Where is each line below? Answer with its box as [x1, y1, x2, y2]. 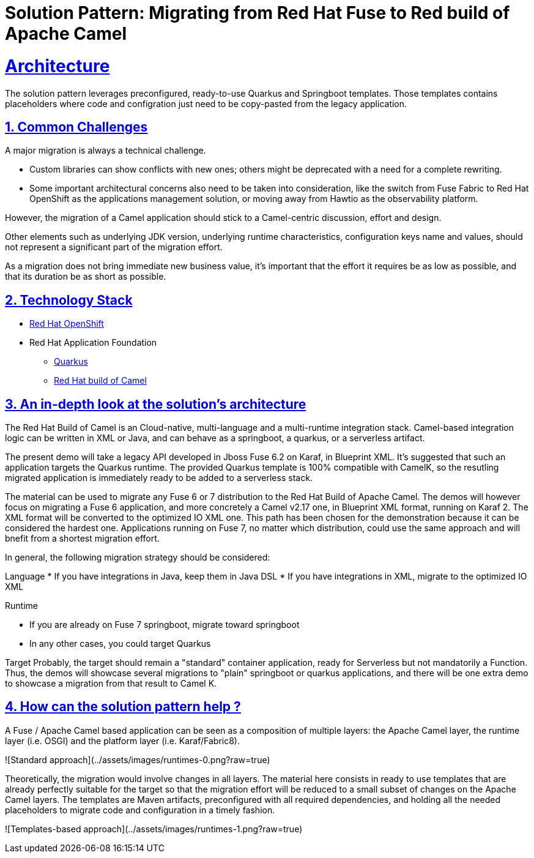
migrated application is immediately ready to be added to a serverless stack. [5, 472, 313, 483]
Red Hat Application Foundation [29, 337, 157, 348]
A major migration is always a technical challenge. [5, 145, 206, 156]
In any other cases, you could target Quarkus [29, 638, 211, 649]
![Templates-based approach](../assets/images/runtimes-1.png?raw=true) [5, 823, 303, 834]
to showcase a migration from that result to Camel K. [5, 678, 217, 689]
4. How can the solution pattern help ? [5, 699, 241, 715]
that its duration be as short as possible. [5, 271, 166, 282]
